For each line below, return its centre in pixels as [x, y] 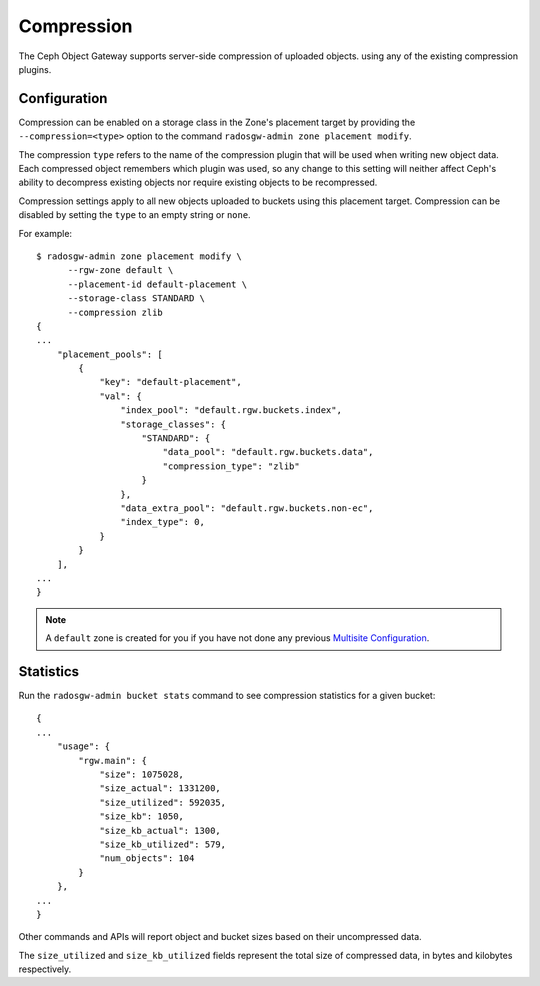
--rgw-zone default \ [120, 270]
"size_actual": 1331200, [160, 788]
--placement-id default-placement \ [157, 284]
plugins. [35, 69]
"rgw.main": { [113, 760]
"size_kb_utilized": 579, [163, 844]
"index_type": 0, [162, 522]
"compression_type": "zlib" [231, 466]
